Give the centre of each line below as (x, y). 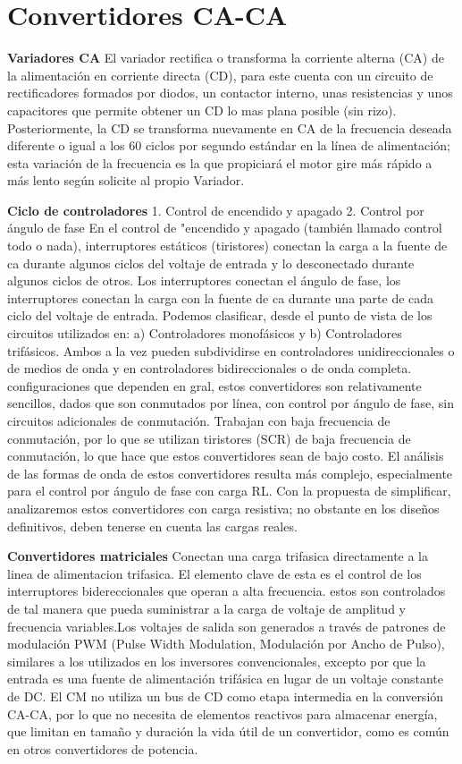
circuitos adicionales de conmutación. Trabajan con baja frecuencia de (199, 420)
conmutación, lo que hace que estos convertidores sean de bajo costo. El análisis (226, 456)
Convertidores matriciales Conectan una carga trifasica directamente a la (218, 556)
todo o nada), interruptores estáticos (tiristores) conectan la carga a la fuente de (227, 246)
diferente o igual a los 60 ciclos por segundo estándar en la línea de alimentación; (229, 145)
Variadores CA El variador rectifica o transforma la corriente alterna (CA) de (226, 58)
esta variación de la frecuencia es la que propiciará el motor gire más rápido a (220, 162)
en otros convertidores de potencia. (103, 748)
